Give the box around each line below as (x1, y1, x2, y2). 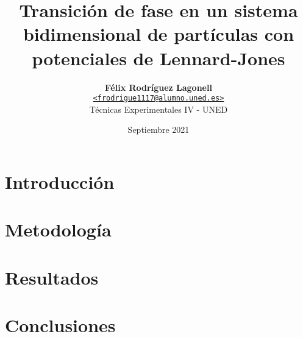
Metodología (5, 217, 112, 242)
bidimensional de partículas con (23, 21, 294, 46)
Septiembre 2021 (127, 123, 190, 136)
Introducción (5, 169, 115, 194)
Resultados (5, 264, 99, 289)
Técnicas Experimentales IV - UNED (89, 102, 228, 115)
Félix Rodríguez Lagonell (105, 80, 212, 93)
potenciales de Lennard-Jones (32, 45, 285, 70)
